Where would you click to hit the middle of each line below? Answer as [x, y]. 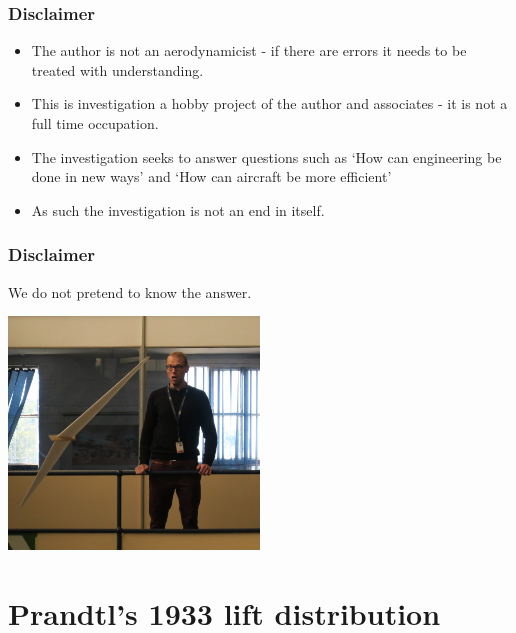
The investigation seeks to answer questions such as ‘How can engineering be [266, 156]
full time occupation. [95, 123]
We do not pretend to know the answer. [130, 291]
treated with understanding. [117, 69]
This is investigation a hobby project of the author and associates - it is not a [269, 103]
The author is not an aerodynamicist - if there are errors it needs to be [249, 50]
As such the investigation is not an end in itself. [178, 209]
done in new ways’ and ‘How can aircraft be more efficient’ [211, 176]
